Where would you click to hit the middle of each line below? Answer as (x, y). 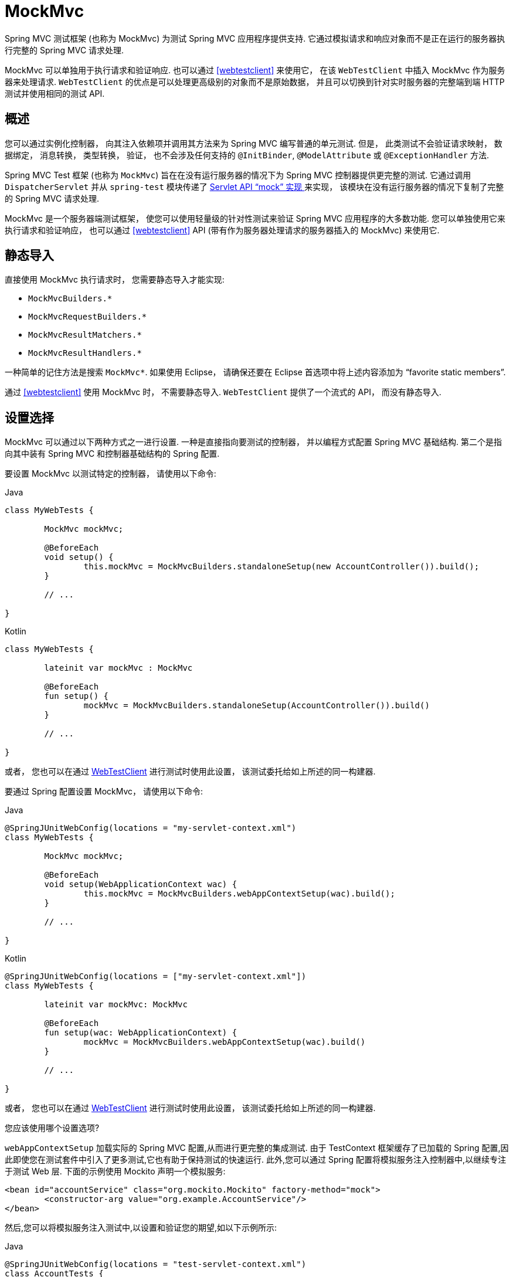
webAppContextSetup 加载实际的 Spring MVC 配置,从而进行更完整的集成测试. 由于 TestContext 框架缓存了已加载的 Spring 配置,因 (257, 1148)
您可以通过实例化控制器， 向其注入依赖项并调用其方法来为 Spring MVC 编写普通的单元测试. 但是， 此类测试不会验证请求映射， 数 (254, 143)
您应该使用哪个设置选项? (52, 1128)
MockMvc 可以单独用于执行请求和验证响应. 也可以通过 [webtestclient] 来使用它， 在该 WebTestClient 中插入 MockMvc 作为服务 (255, 70)
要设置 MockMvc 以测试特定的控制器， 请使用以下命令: (111, 474)
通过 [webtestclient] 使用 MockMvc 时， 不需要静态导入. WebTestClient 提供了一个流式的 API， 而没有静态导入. (223, 392)
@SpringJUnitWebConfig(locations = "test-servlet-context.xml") (156, 1264)
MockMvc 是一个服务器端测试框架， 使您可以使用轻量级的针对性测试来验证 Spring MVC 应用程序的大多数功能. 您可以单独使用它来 (255, 218)
